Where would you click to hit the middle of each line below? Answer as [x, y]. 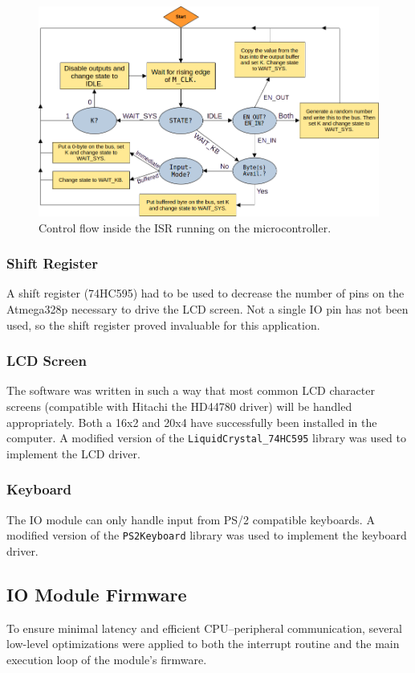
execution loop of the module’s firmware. [107, 659]
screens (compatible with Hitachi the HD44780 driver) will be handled [179, 406]
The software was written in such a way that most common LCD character [191, 390]
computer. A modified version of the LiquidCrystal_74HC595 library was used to [207, 438]
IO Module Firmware [97, 594]
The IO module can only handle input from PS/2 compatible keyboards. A [191, 519]
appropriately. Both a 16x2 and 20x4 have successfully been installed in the [192, 422]
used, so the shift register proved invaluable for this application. [163, 324]
